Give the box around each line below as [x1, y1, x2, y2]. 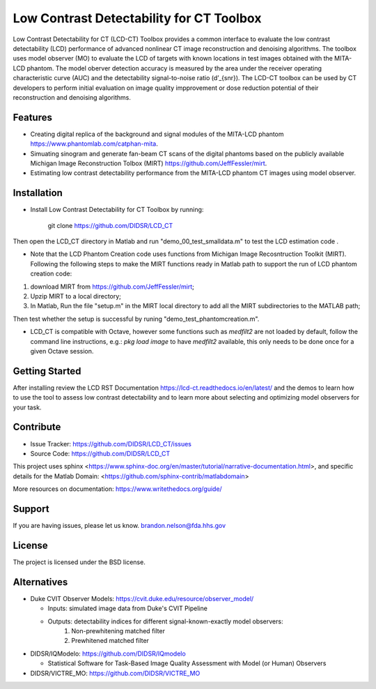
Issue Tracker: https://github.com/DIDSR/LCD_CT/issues [30, 439, 191, 448]
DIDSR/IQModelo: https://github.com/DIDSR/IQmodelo [30, 649, 186, 658]
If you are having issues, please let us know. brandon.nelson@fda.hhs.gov [13, 522, 226, 530]
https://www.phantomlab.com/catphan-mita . [30, 139, 158, 148]
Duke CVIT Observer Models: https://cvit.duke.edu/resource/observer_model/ [30, 594, 254, 603]
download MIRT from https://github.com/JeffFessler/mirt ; [30, 282, 194, 291]
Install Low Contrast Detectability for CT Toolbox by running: [30, 206, 204, 214]
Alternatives [13, 576, 68, 588]
